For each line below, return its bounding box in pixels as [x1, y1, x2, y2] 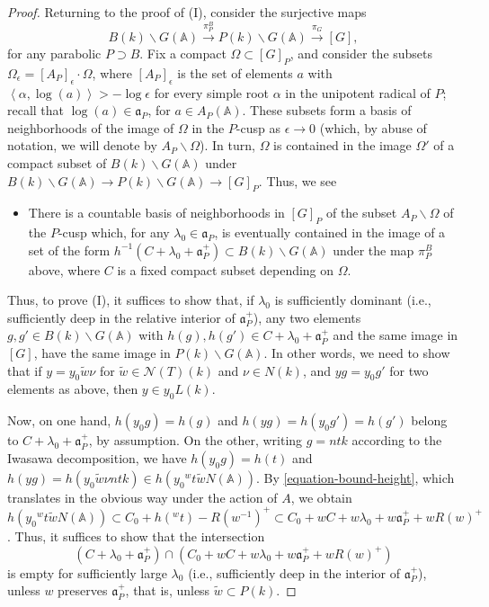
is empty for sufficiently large [7, 563, 167, 582]
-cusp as [236, 118, 280, 137]
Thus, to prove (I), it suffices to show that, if [7, 290, 254, 309]
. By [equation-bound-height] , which [255, 468, 455, 486]
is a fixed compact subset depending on [117, 260, 334, 279]
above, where [28, 260, 101, 279]
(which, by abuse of [319, 118, 427, 137]
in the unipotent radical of [285, 83, 431, 102]
